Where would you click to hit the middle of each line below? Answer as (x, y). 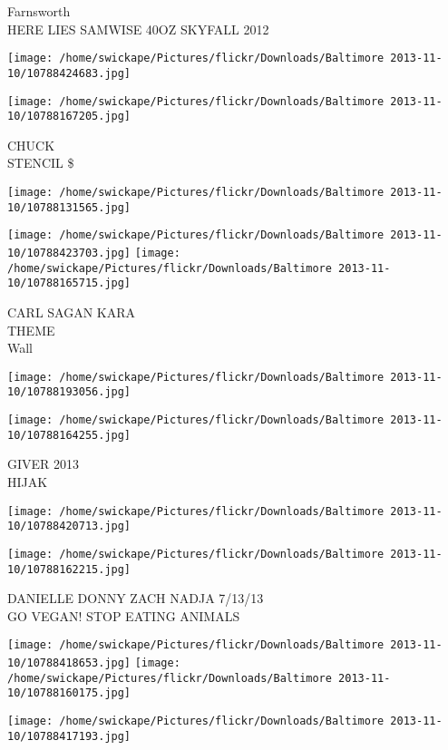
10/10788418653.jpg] (69, 663)
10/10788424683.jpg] (69, 73)
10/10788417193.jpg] (69, 736)
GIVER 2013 (44, 464)
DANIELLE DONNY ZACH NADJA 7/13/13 (136, 598)
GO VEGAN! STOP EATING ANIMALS (124, 615)
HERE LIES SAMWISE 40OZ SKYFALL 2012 (138, 29)
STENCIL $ (41, 163)
